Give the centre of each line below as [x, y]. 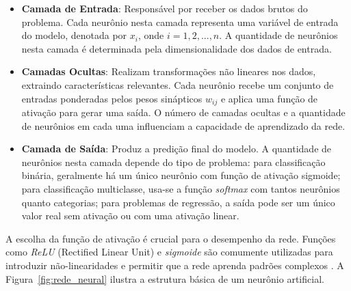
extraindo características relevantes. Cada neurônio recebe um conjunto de [178, 84]
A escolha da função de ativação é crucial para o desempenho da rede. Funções [171, 238]
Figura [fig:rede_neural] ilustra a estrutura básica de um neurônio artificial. [165, 278]
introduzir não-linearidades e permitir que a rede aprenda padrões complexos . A [175, 265]
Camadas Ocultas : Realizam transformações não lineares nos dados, [169, 71]
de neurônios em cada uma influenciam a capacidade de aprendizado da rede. [183, 125]
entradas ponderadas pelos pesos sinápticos [112, 98]
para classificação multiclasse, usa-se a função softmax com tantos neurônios [181, 188]
